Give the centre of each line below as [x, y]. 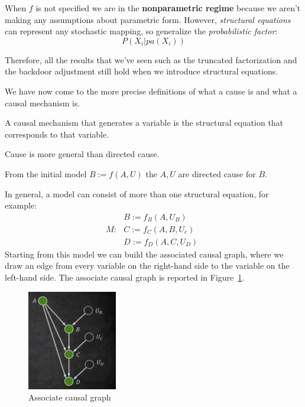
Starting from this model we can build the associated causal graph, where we [144, 254]
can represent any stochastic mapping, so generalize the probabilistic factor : [141, 31]
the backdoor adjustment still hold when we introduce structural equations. [142, 71]
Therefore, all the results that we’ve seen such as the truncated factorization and [151, 59]
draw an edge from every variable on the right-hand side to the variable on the [147, 266]
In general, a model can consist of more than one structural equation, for [137, 193]
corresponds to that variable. [57, 134]
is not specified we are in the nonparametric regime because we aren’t [168, 8]
